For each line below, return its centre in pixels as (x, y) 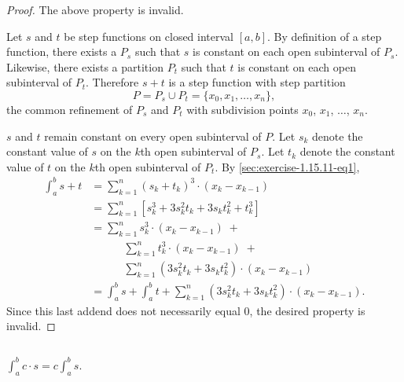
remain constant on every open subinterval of (153, 136)
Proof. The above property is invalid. (95, 9)
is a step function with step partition (257, 82)
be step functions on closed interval (149, 36)
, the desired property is (307, 310)
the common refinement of (70, 109)
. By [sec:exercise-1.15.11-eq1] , (287, 166)
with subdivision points (242, 109)
